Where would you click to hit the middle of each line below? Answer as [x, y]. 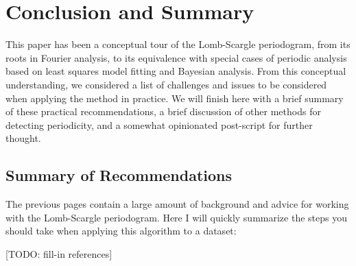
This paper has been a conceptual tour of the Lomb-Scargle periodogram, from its [178, 44]
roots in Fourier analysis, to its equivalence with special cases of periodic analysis [176, 57]
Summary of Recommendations [119, 175]
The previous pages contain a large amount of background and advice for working [177, 204]
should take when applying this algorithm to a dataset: [121, 231]
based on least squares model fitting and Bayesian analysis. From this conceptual [176, 71]
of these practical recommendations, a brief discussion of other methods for [163, 111]
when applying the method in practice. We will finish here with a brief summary [175, 98]
